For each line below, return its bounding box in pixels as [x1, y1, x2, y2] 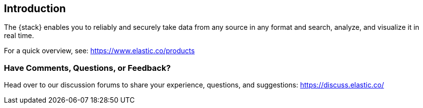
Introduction [4, 2, 66, 15]
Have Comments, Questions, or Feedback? [4, 63, 171, 73]
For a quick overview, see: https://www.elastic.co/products [4, 46, 195, 55]
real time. [4, 31, 34, 40]
